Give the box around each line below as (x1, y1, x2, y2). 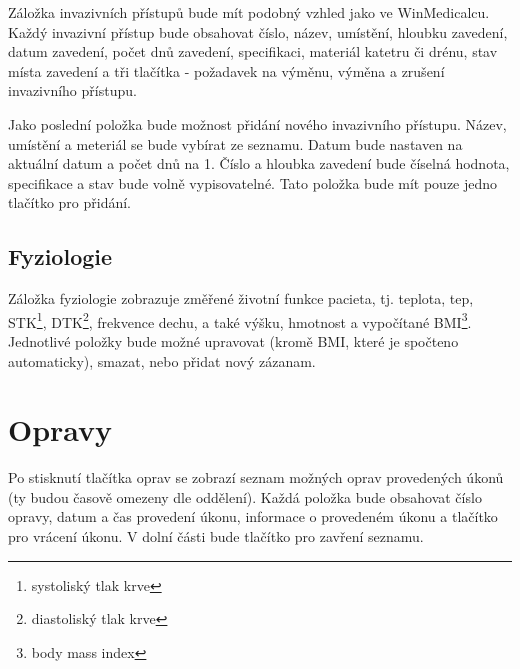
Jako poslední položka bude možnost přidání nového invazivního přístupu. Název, (8, 113, 507, 134)
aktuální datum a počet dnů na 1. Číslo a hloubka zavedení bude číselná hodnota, (8, 153, 510, 174)
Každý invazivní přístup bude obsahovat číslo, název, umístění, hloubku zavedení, (8, 21, 508, 42)
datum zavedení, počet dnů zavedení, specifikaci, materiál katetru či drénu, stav (8, 41, 498, 62)
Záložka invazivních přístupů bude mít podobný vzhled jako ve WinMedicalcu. (8, 2, 490, 22)
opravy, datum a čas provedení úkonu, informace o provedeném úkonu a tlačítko (8, 506, 498, 527)
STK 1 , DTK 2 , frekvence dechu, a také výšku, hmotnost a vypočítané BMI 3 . (8, 308, 472, 332)
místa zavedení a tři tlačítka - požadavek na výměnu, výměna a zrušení (8, 60, 445, 81)
